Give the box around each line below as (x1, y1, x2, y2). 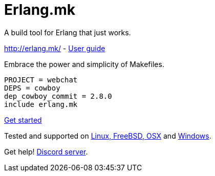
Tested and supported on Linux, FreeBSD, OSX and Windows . (4, 131, 211, 140)
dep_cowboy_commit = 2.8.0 (4, 92, 112, 100)
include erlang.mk (4, 100, 78, 108)
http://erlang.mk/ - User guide (4, 43, 105, 53)
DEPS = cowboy (4, 83, 60, 92)
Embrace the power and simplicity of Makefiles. (4, 59, 164, 69)
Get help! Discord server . (4, 147, 88, 156)
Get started (4, 115, 42, 124)
